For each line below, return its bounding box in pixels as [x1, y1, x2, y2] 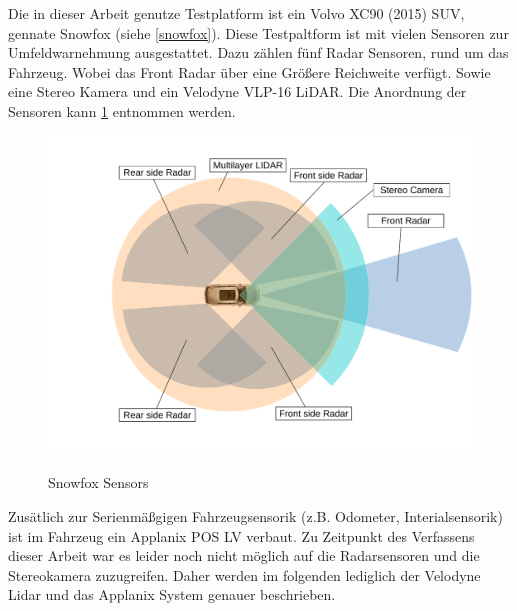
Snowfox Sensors [48, 472, 149, 493]
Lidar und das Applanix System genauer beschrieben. [8, 584, 336, 605]
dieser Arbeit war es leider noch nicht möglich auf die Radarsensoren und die [8, 545, 480, 566]
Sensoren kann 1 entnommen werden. [8, 100, 236, 121]
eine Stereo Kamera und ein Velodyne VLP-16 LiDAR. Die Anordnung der [8, 81, 467, 102]
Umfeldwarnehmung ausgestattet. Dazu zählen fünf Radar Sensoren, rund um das [8, 42, 509, 63]
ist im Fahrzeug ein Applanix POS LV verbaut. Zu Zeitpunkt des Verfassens [8, 525, 475, 546]
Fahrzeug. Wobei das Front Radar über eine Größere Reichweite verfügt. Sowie [8, 61, 491, 82]
